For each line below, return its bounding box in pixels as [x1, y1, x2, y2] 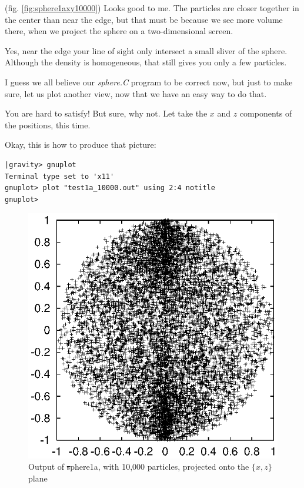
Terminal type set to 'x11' [5, 172, 115, 181]
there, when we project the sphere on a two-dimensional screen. [5, 25, 233, 37]
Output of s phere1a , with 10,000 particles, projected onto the [28, 460, 249, 473]
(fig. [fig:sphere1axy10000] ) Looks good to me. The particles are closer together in [5, 2, 299, 14]
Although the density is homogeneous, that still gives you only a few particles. [5, 56, 287, 68]
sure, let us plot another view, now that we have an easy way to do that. [5, 87, 267, 99]
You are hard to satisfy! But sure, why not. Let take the [5, 107, 208, 119]
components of [239, 107, 292, 119]
